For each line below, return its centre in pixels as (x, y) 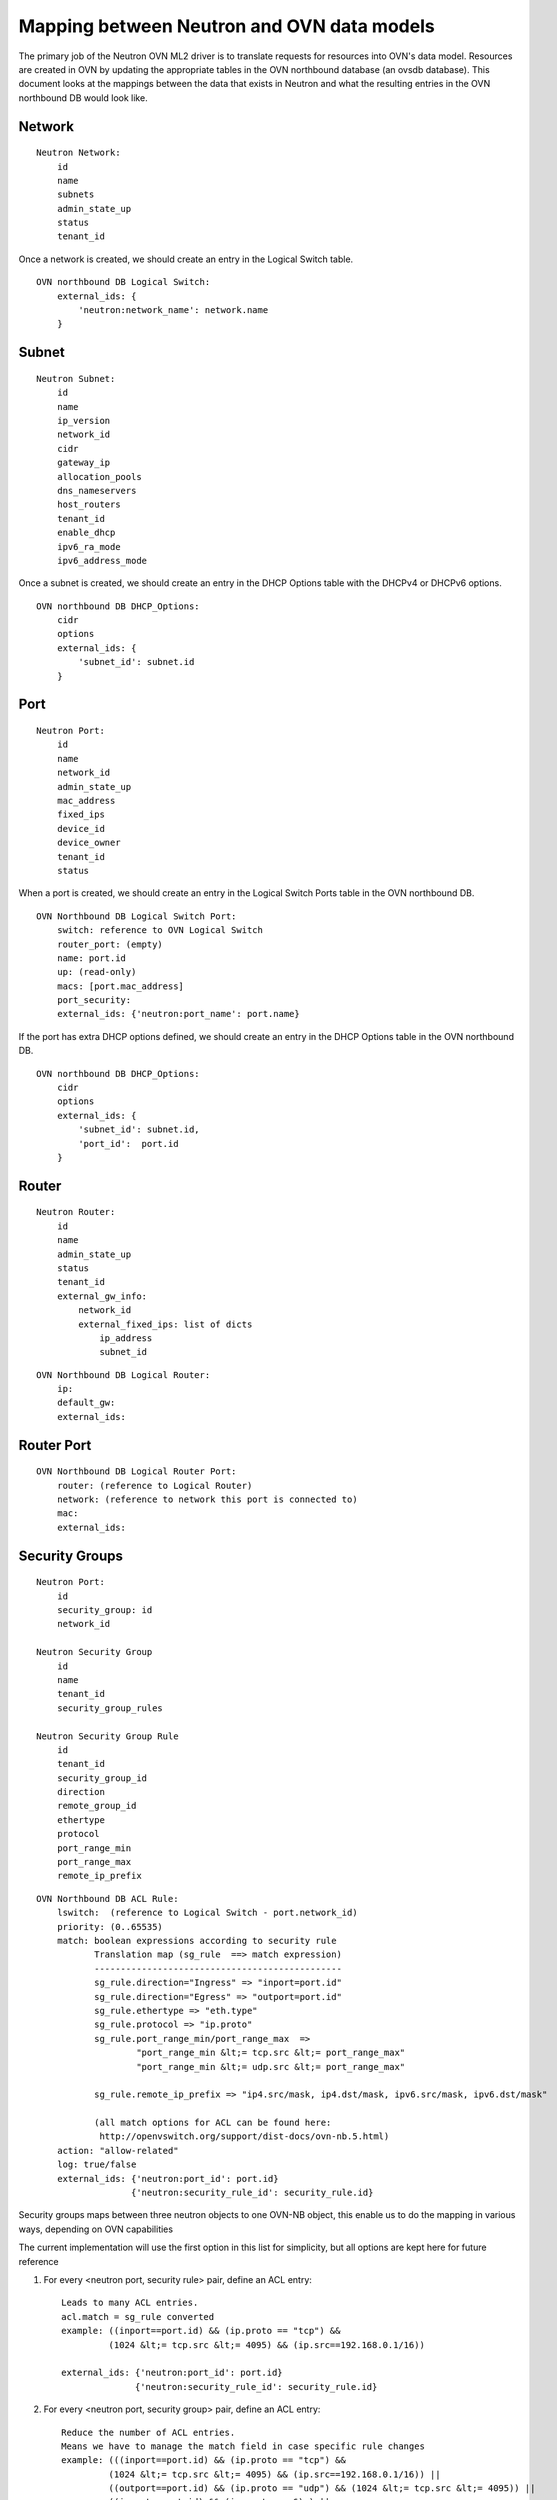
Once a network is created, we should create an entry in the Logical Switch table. (186, 259)
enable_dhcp (86, 533)
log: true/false (96, 2164)
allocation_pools (99, 476)
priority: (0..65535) (110, 1926)
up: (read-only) (96, 972)
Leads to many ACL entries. (130, 2303)
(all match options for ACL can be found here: (212, 2123)
